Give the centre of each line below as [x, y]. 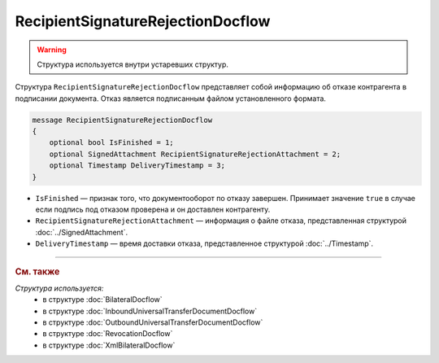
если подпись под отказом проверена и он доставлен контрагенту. [153, 210]
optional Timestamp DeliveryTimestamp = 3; [137, 166]
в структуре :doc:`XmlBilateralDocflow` [109, 345]
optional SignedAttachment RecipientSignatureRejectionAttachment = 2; [195, 154]
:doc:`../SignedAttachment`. [82, 232]
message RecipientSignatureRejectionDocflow [122, 120]
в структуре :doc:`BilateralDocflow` [102, 300]
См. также [37, 271]
